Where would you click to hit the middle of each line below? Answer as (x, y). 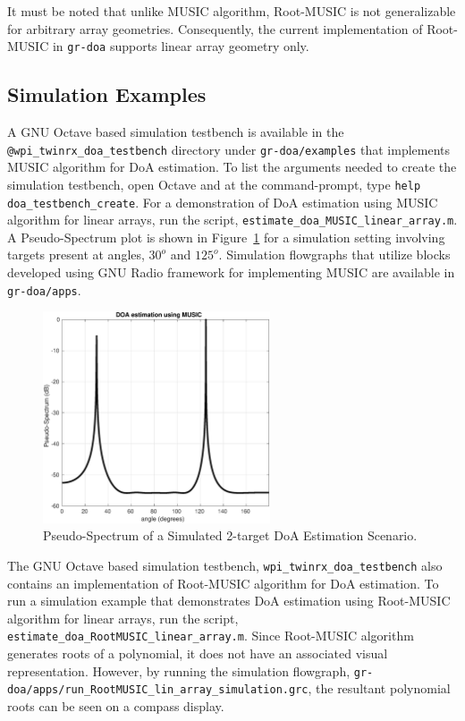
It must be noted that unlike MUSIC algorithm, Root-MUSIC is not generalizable (232, 11)
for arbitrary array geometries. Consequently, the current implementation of (215, 28)
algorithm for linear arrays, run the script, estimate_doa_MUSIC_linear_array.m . (232, 220)
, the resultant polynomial (379, 688)
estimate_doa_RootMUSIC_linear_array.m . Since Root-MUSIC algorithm (211, 636)
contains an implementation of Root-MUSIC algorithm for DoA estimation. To (223, 583)
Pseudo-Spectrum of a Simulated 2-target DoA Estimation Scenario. (230, 535)
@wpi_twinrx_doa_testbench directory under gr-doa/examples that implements (229, 149)
